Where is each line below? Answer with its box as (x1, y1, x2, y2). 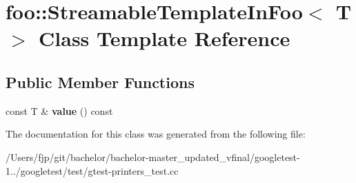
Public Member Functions (6, 71, 195, 92)
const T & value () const (6, 103, 113, 118)
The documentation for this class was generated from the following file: (6, 127, 306, 141)
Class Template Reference (39, 24, 290, 52)
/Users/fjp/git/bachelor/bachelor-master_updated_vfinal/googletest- (6, 149, 300, 164)
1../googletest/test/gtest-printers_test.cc (6, 163, 179, 177)
